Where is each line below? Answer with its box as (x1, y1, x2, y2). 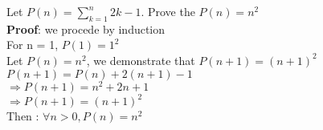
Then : (6, 108, 39, 124)
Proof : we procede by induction (6, 20, 166, 37)
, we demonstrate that (86, 51, 195, 68)
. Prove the (141, 3, 195, 19)
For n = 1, (6, 36, 59, 53)
